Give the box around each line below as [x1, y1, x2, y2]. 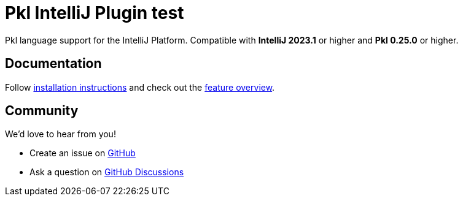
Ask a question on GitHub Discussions [29, 167, 184, 178]
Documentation [5, 56, 102, 72]
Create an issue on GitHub [29, 148, 136, 159]
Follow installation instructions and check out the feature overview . [5, 82, 275, 93]
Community [5, 103, 79, 119]
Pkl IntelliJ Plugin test [5, 2, 184, 23]
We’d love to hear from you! [5, 129, 116, 140]
